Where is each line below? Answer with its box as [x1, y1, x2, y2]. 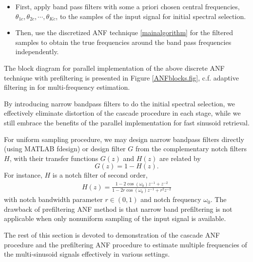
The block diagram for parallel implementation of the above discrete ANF [4, 62, 225, 73]
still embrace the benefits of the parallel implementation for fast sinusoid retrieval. [4, 117, 250, 127]
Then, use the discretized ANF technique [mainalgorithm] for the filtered [15, 27, 233, 38]
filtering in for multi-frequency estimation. [4, 82, 130, 92]
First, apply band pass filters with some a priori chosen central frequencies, [15, 1, 240, 11]
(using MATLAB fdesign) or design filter [4, 143, 126, 154]
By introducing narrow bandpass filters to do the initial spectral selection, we [4, 98, 235, 108]
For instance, [4, 170, 42, 180]
